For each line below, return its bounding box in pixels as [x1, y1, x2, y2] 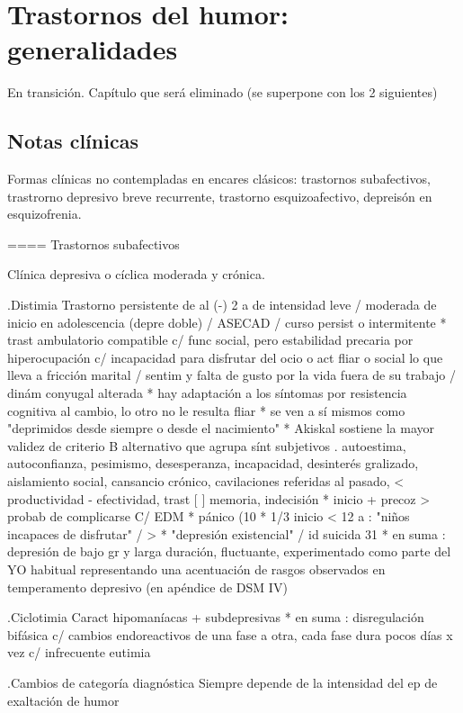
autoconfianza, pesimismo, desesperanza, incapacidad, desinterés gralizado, [7, 454, 419, 473]
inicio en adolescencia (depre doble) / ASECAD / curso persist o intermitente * [7, 312, 447, 331]
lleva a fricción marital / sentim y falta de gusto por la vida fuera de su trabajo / [7, 366, 456, 384]
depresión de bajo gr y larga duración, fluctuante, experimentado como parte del [7, 542, 451, 561]
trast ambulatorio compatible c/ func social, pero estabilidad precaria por [7, 330, 414, 349]
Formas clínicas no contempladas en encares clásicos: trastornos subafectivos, [7, 169, 431, 188]
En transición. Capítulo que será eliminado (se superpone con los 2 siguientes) [7, 83, 438, 102]
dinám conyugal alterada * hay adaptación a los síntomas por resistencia [7, 384, 407, 402]
